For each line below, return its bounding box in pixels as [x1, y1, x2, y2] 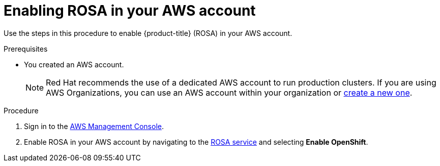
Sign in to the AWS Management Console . [24, 121, 164, 131]
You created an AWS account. [24, 60, 124, 69]
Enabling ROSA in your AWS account [4, 2, 256, 19]
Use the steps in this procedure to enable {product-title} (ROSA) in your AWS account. [4, 28, 292, 37]
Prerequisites [4, 44, 48, 53]
